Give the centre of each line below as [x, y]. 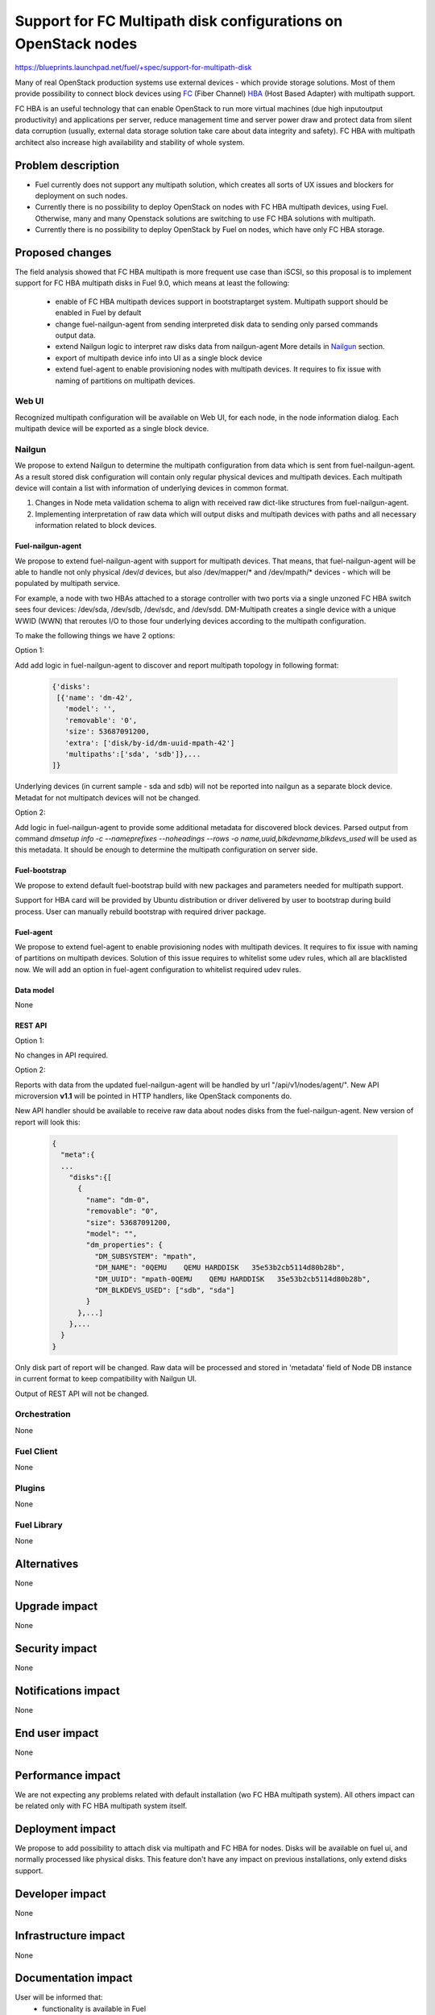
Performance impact [68, 1775]
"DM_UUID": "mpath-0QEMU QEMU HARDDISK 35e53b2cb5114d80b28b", [232, 1279]
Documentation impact [74, 1978]
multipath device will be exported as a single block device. [112, 429]
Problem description [67, 165]
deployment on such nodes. [81, 195]
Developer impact [60, 1894]
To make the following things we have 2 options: [95, 635]
